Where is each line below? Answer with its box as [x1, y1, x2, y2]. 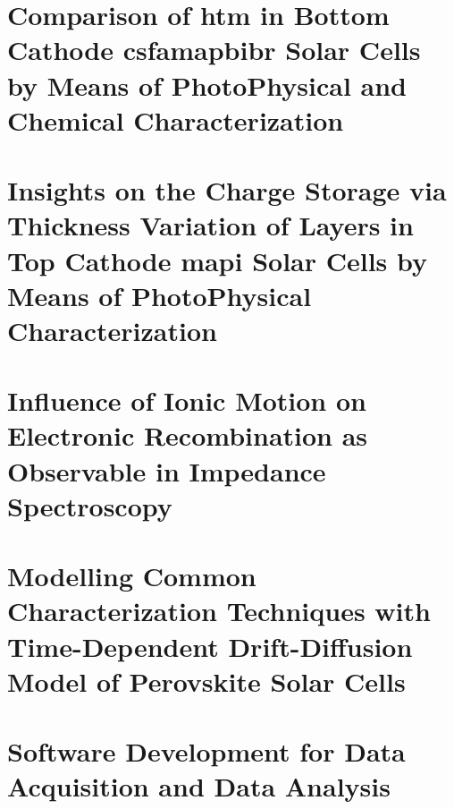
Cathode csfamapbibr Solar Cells [7, 31, 421, 68]
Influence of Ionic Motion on [7, 382, 366, 419]
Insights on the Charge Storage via [7, 172, 447, 209]
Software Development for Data [7, 733, 406, 770]
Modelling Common [7, 558, 256, 594]
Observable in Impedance [7, 452, 326, 489]
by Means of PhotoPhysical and [7, 66, 407, 103]
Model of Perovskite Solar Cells [7, 662, 406, 699]
